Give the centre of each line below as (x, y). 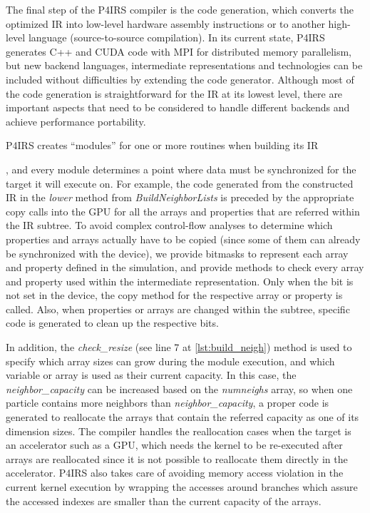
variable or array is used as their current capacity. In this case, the (151, 375)
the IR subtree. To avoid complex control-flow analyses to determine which (169, 225)
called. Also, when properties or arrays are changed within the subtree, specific (178, 309)
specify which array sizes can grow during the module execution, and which (170, 361)
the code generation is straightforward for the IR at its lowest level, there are (174, 93)
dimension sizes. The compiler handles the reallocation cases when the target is (179, 431)
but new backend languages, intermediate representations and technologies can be (184, 65)
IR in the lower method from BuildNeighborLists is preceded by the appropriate (180, 197)
